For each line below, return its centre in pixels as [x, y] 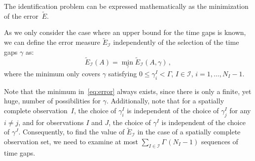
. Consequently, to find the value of [72, 132]
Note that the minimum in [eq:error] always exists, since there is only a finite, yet [128, 91]
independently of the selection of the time [176, 42]
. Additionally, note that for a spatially [165, 101]
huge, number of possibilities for [52, 101]
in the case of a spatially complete [189, 132]
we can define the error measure [52, 42]
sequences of [219, 142]
